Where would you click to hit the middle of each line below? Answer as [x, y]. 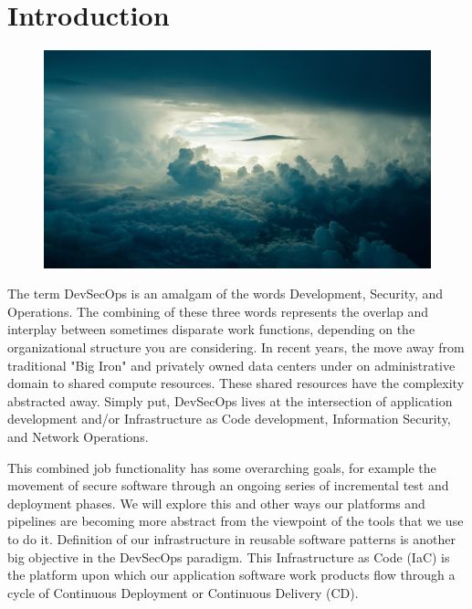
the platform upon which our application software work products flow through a [231, 575]
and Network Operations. [78, 436]
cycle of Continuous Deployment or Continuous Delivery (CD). [183, 592]
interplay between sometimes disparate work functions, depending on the [211, 329]
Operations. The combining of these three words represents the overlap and [218, 311]
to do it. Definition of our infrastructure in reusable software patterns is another [231, 538]
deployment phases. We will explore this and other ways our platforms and [216, 503]
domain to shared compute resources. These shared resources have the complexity [236, 383]
